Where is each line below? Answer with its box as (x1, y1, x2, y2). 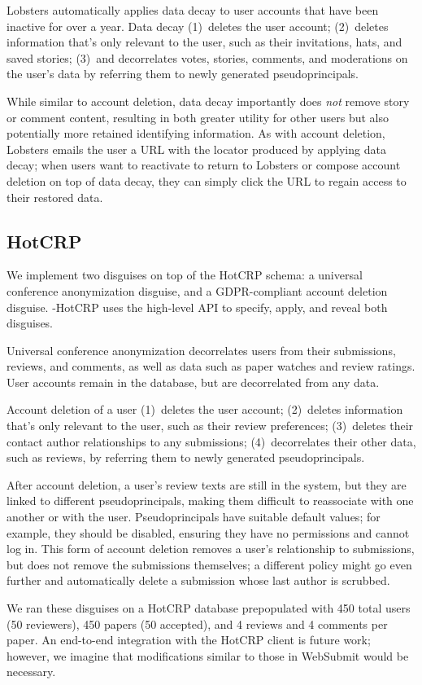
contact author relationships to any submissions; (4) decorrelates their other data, (7, 433, 416, 450)
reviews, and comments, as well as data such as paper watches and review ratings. (7, 358, 415, 375)
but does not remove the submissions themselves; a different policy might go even (7, 555, 412, 573)
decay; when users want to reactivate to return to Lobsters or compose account (7, 156, 401, 173)
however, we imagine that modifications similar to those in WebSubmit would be (7, 647, 409, 664)
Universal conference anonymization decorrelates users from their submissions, (7, 341, 396, 358)
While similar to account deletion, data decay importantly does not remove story (7, 92, 410, 109)
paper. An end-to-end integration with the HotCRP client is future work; (7, 631, 371, 648)
